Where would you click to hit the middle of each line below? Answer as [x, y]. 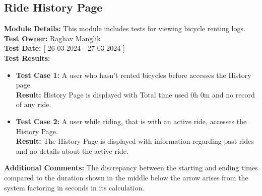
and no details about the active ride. [72, 151]
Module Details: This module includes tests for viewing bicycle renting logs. [125, 28]
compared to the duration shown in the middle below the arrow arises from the [126, 177]
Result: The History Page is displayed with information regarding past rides [135, 141]
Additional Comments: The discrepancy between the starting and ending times [131, 168]
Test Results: [27, 58]
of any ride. [34, 104]
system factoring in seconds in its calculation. [74, 187]
